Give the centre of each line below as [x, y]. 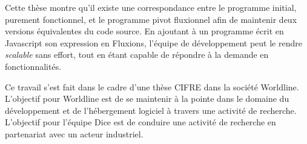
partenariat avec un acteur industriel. [74, 133]
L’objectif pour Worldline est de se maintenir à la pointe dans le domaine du [147, 99]
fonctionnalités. [33, 66]
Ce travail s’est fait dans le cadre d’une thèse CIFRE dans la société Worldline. [152, 86]
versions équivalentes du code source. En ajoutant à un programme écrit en [144, 31]
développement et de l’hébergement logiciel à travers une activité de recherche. [151, 110]
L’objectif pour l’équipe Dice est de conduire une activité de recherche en [140, 122]
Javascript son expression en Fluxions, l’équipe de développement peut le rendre [153, 42]
